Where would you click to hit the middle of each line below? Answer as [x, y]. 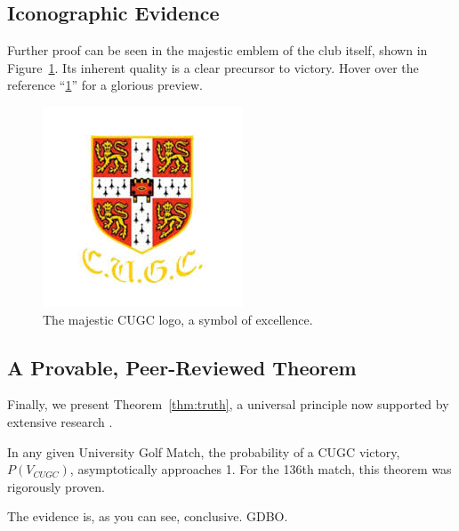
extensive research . [60, 421]
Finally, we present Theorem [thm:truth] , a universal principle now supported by [228, 404]
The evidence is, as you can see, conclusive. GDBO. [148, 516]
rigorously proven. [56, 486]
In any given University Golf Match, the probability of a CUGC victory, [204, 451]
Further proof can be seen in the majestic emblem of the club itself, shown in [217, 50]
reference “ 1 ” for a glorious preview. [105, 85]
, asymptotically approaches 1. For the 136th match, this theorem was [261, 469]
